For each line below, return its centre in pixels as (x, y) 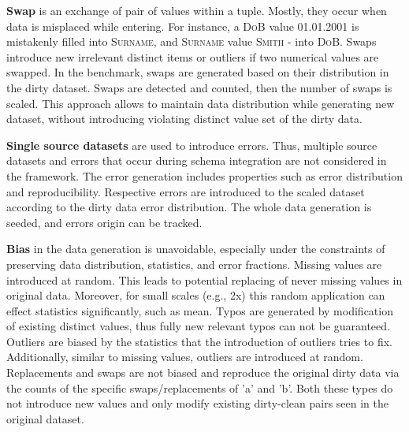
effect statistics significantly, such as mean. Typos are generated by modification (200, 310)
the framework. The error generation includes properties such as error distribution (204, 175)
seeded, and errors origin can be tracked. (104, 222)
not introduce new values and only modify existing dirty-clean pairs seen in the (198, 403)
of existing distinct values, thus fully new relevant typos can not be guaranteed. (198, 326)
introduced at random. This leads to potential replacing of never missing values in (204, 279)
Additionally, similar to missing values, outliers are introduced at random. (185, 357)
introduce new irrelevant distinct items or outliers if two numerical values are (193, 56)
